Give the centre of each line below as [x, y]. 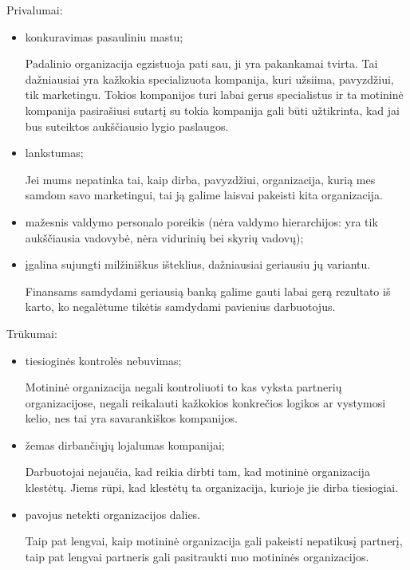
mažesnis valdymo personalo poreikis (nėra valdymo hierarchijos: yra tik [201, 221]
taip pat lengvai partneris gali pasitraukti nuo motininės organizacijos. [197, 556]
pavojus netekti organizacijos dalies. [113, 514]
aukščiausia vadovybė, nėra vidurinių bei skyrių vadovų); [164, 237]
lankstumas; [54, 153]
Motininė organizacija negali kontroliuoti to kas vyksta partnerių [183, 387]
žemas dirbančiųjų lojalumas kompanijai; [125, 444]
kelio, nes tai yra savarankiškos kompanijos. [131, 418]
